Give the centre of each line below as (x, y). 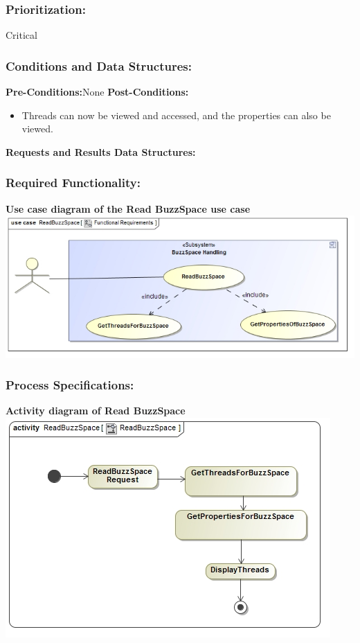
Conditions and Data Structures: (99, 65)
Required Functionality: (73, 183)
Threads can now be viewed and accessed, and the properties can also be (176, 115)
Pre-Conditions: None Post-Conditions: (97, 92)
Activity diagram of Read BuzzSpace (96, 411)
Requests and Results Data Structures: (101, 151)
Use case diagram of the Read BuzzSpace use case (128, 208)
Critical (21, 35)
